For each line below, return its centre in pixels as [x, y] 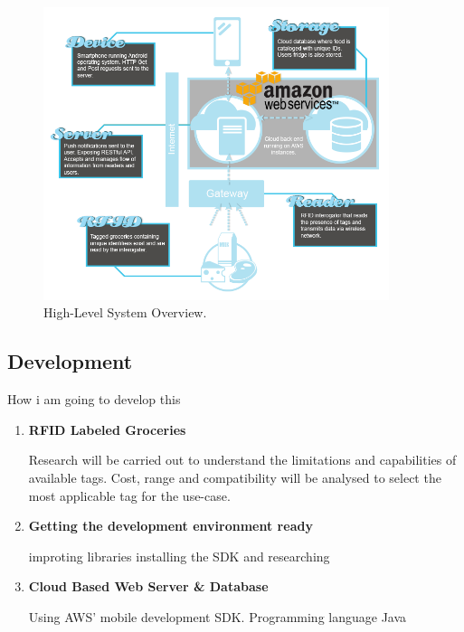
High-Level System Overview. [125, 312]
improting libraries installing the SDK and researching [179, 556]
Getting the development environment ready [170, 526]
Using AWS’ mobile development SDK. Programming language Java [218, 617]
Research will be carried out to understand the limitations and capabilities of [242, 460]
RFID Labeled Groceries [107, 429]
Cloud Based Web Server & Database [148, 586]
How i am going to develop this [94, 399]
